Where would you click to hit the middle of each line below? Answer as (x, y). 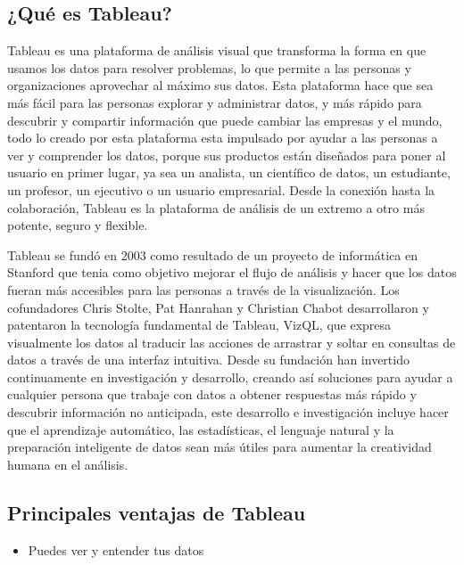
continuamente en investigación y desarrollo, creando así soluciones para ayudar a (230, 377)
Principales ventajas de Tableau (157, 512)
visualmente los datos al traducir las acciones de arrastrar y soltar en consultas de (232, 342)
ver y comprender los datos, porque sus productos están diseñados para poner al (227, 155)
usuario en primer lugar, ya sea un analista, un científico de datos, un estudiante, (229, 172)
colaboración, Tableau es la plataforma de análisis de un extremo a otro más (216, 207)
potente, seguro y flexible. (78, 225)
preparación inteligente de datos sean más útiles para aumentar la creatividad (220, 447)
